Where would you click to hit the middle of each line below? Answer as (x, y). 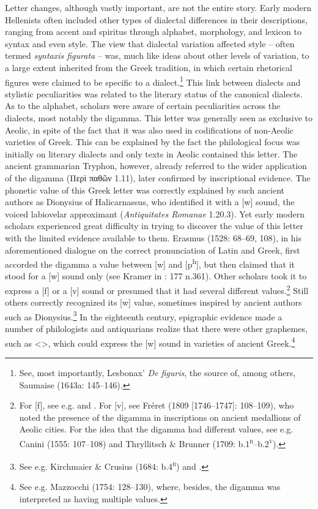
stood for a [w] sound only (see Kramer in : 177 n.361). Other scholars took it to (156, 276)
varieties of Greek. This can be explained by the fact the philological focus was (153, 142)
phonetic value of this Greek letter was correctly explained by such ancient (145, 190)
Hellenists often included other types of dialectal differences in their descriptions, (156, 19)
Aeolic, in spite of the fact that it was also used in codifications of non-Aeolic (150, 130)
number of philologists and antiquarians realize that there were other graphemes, (156, 329)
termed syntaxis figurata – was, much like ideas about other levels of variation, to (157, 55)
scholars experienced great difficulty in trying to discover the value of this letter (154, 226)
